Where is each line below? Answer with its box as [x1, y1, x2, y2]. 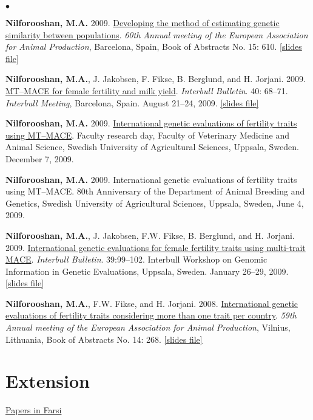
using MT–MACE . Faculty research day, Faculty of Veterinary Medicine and [5, 128, 289, 141]
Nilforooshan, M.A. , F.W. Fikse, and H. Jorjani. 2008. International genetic [5, 297, 298, 309]
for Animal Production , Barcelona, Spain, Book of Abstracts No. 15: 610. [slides [5, 40, 302, 53]
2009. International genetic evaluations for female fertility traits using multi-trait [5, 241, 306, 253]
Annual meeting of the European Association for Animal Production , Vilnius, [5, 321, 291, 334]
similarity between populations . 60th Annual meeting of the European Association [5, 28, 308, 41]
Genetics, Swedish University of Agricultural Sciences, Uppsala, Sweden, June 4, [5, 196, 304, 209]
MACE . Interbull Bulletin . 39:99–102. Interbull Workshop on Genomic [5, 253, 268, 266]
